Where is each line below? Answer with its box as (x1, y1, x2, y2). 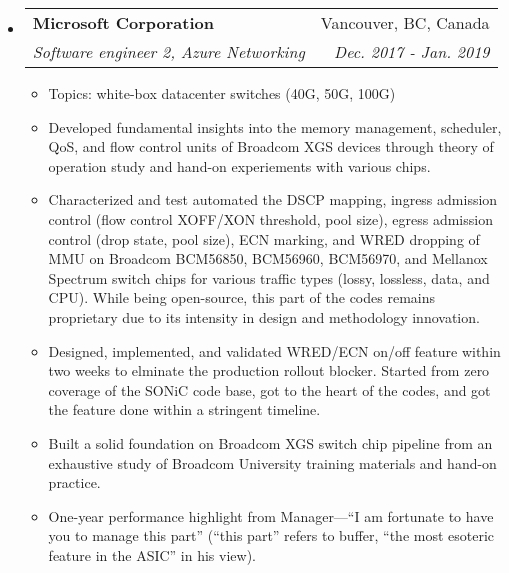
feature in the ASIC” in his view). (48, 544, 256, 565)
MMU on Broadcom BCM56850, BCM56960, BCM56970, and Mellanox (48, 248, 488, 269)
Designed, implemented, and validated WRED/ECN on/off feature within (48, 340, 501, 361)
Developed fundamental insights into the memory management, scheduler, (48, 116, 502, 137)
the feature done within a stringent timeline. (48, 399, 321, 420)
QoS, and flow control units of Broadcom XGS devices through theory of (48, 136, 494, 157)
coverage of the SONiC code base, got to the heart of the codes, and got (48, 379, 491, 400)
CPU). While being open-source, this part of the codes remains (48, 287, 435, 308)
